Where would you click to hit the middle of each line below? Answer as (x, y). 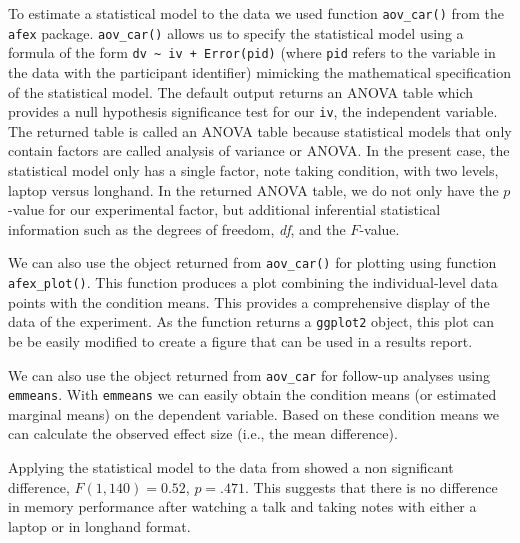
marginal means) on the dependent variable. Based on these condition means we (253, 413)
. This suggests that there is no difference (371, 486)
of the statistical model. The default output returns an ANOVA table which (241, 91)
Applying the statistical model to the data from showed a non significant (231, 467)
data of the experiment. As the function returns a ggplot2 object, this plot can (251, 321)
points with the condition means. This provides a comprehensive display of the (249, 301)
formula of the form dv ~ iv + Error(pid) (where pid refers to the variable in (252, 52)
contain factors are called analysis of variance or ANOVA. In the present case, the (259, 150)
